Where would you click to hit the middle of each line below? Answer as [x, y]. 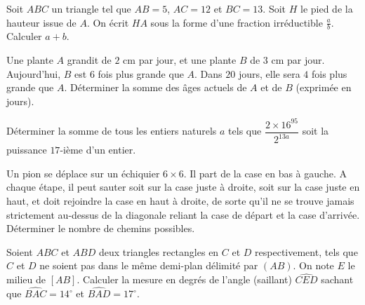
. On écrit [108, 22]
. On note [313, 265]
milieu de [26, 279]
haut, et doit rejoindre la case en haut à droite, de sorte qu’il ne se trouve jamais [180, 201]
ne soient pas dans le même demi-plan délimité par [149, 265]
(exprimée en [324, 87]
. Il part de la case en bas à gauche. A [265, 173]
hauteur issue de [41, 22]
